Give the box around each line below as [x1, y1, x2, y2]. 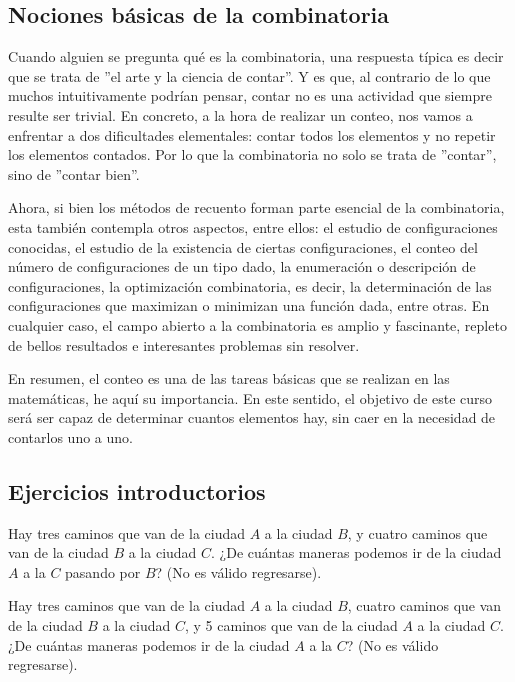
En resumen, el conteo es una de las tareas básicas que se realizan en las [8, 368, 450, 389]
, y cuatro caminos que [347, 522, 488, 543]
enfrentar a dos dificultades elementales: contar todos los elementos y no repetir [8, 124, 496, 145]
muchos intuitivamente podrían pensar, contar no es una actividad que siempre [8, 85, 492, 106]
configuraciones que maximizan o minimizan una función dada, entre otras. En [8, 295, 490, 316]
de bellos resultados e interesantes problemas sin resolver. [8, 334, 360, 355]
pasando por [65, 561, 141, 582]
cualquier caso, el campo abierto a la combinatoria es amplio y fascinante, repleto [8, 314, 507, 335]
